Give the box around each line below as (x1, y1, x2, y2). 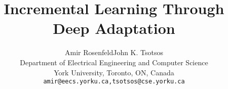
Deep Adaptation (53, 18, 175, 38)
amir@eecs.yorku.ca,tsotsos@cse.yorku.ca (43, 78, 185, 85)
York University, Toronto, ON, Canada (54, 67, 174, 77)
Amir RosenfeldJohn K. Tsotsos (64, 47, 163, 58)
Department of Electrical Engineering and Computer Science (20, 57, 208, 67)
